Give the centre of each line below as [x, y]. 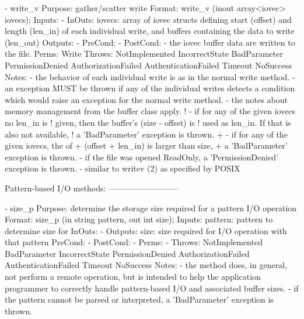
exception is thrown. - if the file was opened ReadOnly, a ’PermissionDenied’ [141, 157]
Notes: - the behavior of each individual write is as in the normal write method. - [150, 76]
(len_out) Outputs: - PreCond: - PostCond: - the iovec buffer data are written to [150, 42]
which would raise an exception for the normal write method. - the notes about [146, 99]
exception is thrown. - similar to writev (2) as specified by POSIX [123, 168]
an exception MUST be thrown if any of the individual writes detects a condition [150, 88]
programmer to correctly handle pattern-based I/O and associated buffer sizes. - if [152, 288]
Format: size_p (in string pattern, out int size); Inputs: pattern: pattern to [139, 219]
